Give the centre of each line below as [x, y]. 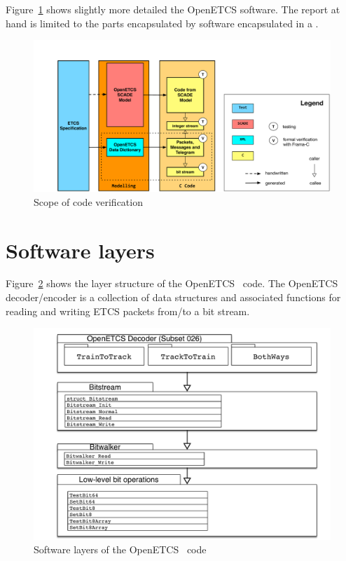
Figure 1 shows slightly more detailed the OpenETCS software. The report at [173, 9]
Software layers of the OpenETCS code [120, 549]
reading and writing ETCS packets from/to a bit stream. [128, 311]
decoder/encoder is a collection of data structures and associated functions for [173, 297]
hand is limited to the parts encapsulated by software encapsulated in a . [162, 23]
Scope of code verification [88, 201]
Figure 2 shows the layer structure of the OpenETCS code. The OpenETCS [172, 283]
